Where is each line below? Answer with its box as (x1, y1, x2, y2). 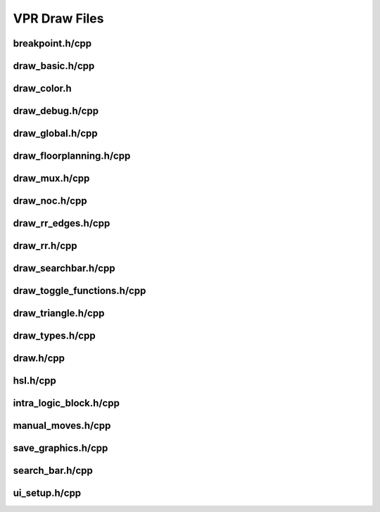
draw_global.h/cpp (13, 128, 98, 140)
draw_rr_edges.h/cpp (13, 217, 110, 229)
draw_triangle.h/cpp (13, 307, 105, 319)
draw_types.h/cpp (13, 330, 96, 342)
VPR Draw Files (13, 11, 104, 26)
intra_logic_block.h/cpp (13, 397, 120, 409)
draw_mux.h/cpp (13, 173, 90, 185)
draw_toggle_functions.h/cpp (13, 285, 146, 297)
